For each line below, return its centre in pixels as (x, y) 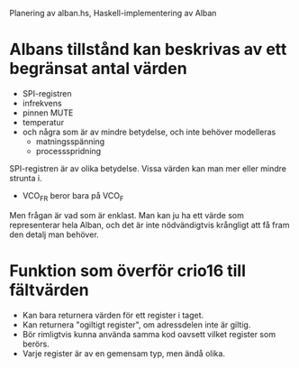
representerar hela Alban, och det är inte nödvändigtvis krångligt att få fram (149, 225)
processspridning (68, 151)
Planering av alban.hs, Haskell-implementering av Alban (113, 13)
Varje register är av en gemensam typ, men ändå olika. (123, 353)
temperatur (43, 122)
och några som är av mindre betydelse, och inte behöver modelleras (149, 132)
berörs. (36, 344)
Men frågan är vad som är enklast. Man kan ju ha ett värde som (127, 215)
